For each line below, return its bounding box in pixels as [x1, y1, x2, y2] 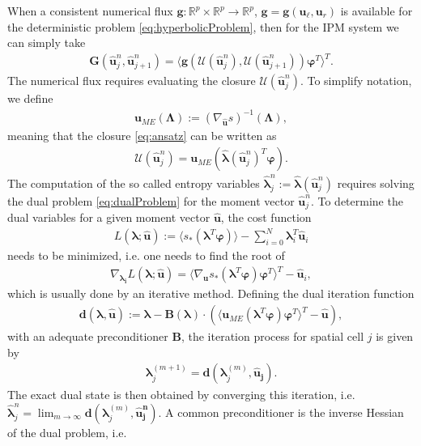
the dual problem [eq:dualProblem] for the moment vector [7, 192, 295, 209]
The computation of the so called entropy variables [7, 174, 260, 191]
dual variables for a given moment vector [7, 209, 210, 226]
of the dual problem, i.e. [7, 423, 127, 440]
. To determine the [310, 192, 403, 209]
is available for [340, 2, 413, 19]
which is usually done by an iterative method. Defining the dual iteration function [7, 285, 415, 302]
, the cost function [220, 209, 312, 226]
